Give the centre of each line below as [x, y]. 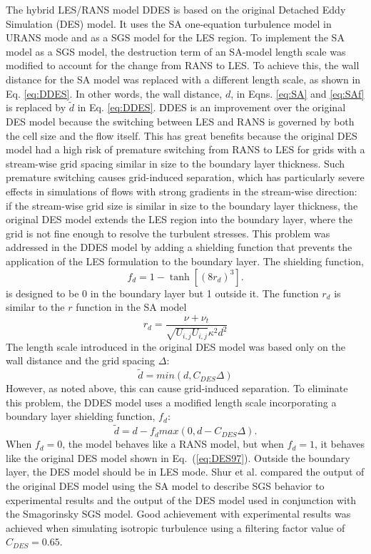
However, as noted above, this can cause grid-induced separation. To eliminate [177, 388]
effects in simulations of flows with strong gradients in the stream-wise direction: [182, 191]
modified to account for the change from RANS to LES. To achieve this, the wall [183, 65]
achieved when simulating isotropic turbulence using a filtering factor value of [176, 527]
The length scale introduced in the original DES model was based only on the [176, 346]
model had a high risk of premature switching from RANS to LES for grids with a [185, 149]
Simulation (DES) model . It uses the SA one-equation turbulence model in [169, 23]
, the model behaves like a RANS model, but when [173, 444]
